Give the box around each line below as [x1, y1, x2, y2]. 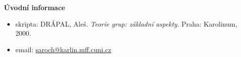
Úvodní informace [4, 2, 65, 12]
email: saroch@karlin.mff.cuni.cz [15, 44, 111, 54]
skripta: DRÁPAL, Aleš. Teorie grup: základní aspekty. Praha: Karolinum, [15, 18, 238, 28]
